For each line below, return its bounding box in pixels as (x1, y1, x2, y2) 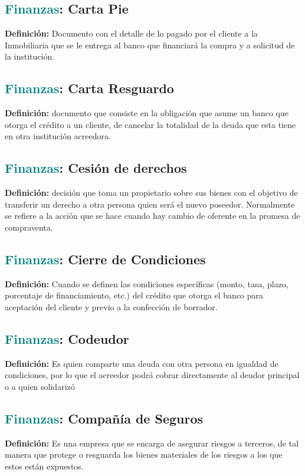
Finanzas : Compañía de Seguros (5, 409, 203, 427)
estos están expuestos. (5, 459, 84, 472)
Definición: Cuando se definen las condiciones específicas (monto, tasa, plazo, (5, 277, 288, 290)
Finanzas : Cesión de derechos (5, 159, 187, 177)
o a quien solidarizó (5, 380, 75, 392)
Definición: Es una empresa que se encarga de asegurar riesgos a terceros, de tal (5, 436, 299, 449)
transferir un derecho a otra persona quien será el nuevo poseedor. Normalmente (5, 198, 295, 210)
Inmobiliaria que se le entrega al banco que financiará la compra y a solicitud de (5, 38, 295, 51)
